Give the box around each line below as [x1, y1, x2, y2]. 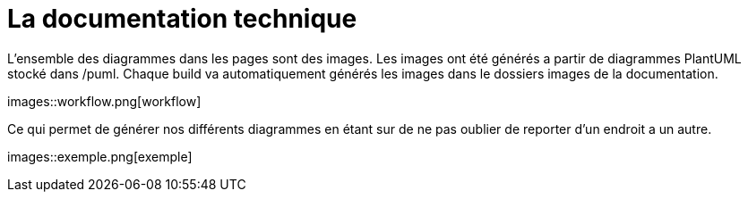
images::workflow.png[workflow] [7, 93, 202, 109]
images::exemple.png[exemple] [7, 148, 193, 164]
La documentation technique [7, 4, 357, 34]
